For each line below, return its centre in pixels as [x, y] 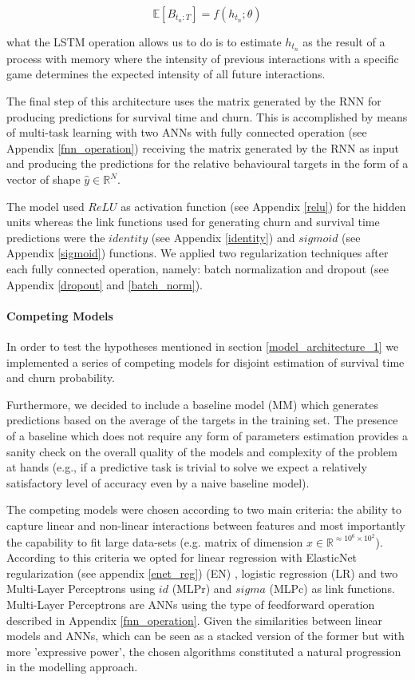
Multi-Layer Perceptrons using [81, 589]
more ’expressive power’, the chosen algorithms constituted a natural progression [204, 651]
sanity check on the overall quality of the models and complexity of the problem [202, 451]
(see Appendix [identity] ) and [223, 237]
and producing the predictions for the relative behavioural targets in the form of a [207, 163]
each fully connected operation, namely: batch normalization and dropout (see [198, 268]
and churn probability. [61, 378]
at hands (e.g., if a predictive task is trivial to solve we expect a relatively [187, 467]
